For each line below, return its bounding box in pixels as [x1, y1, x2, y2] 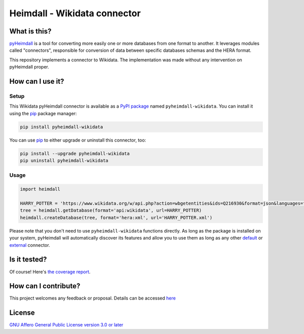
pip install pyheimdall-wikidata [20, 124, 103, 129]
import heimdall [20, 186, 61, 192]
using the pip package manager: [9, 110, 77, 116]
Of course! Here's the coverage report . [9, 269, 91, 275]
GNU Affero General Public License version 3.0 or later [9, 322, 124, 328]
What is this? [9, 27, 52, 36]
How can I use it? [9, 77, 64, 86]
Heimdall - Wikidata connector [9, 8, 141, 19]
